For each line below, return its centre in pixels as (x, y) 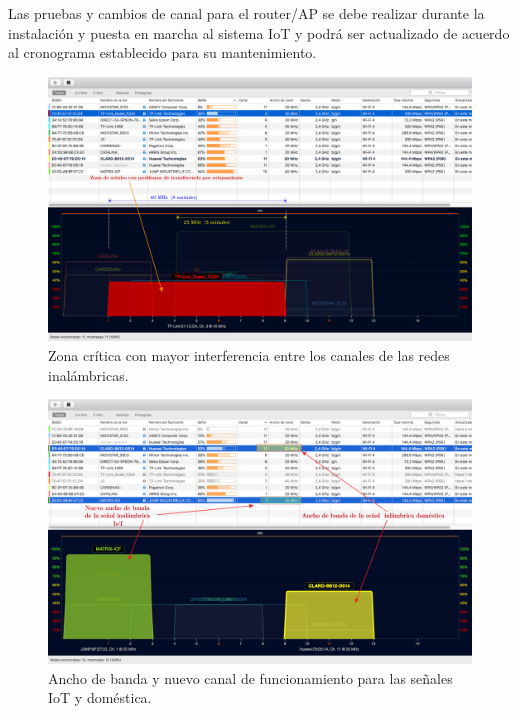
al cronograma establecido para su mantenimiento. (162, 52)
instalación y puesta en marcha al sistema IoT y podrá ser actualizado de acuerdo (259, 32)
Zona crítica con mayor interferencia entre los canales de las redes (249, 354)
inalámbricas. (88, 374)
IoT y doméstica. (100, 697)
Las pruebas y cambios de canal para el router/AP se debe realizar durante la (246, 13)
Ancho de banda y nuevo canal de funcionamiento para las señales (250, 677)
